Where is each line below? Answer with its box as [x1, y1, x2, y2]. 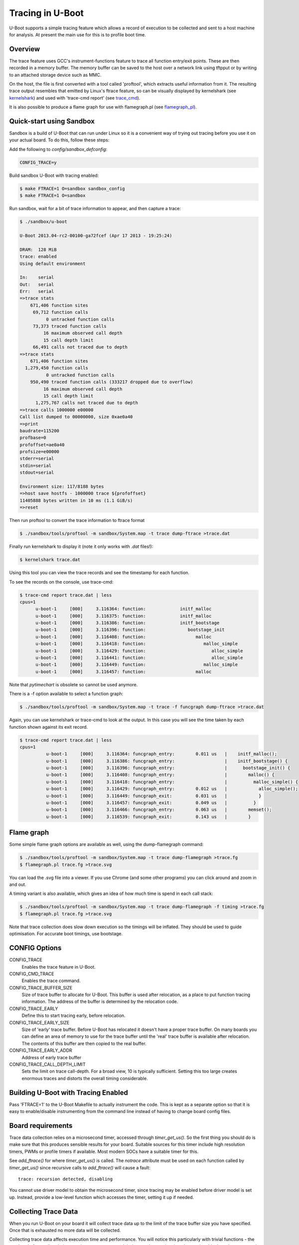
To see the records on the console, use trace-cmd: [9, 579, 114, 585]
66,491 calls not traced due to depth [32, 344, 128, 350]
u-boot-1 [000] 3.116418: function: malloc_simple [35, 641, 238, 647]
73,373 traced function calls [32, 324, 107, 329]
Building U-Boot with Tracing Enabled [9, 1088, 128, 1097]
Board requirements [9, 1121, 73, 1130]
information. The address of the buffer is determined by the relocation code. [21, 998, 178, 1004]
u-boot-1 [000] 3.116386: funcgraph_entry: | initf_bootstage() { [45, 758, 288, 764]
